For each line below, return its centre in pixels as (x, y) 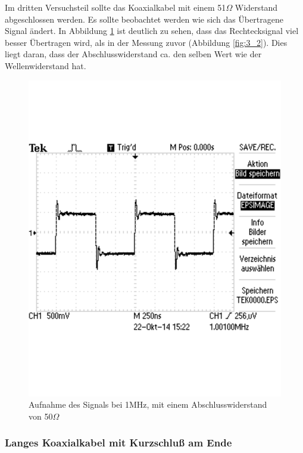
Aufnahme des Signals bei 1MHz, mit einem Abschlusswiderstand (148, 404)
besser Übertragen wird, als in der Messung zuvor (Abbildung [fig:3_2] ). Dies (146, 42)
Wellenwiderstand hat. (46, 65)
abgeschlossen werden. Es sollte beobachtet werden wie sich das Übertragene (144, 19)
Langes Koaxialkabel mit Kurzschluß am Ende (118, 443)
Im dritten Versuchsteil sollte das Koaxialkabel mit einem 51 (115, 7)
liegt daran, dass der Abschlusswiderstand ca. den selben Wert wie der (133, 54)
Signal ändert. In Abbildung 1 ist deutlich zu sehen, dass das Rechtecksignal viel (152, 31)
